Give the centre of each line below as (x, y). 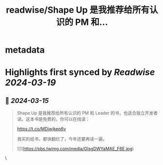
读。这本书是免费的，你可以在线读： (53, 119)
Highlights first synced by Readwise (80, 72)
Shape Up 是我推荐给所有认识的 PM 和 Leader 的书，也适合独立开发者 (87, 113)
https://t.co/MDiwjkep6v (41, 129)
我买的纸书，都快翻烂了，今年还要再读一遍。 (62, 139)
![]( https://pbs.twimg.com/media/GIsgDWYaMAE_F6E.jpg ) (75, 149)
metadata (25, 50)
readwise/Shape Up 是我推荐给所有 (78, 10)
